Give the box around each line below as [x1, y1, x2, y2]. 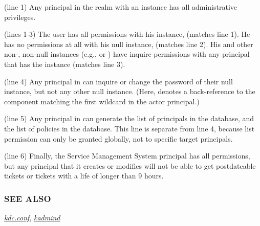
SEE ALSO [4, 192, 51, 205]
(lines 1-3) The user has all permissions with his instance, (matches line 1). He [4, 29, 250, 39]
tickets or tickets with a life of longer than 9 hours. [4, 170, 164, 181]
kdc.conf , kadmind [4, 212, 60, 223]
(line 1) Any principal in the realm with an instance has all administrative [4, 2, 237, 12]
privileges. [4, 11, 36, 22]
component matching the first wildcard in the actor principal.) [4, 96, 200, 106]
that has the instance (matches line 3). [4, 58, 125, 69]
